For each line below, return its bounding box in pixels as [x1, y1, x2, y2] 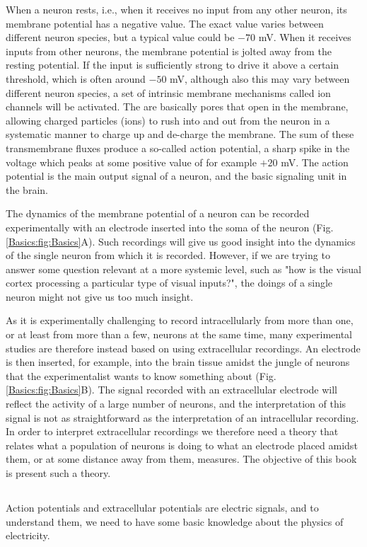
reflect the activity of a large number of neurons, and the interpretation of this [6, 396, 346, 411]
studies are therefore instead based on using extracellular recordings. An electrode [6, 340, 361, 355]
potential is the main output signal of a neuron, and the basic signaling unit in [6, 168, 347, 183]
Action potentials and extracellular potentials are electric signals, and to [6, 500, 319, 514]
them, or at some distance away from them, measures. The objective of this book [6, 451, 357, 466]
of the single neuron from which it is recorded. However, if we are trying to [6, 248, 330, 263]
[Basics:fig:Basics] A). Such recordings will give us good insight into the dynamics [6, 234, 356, 248]
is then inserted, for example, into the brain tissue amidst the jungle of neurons [6, 355, 350, 369]
